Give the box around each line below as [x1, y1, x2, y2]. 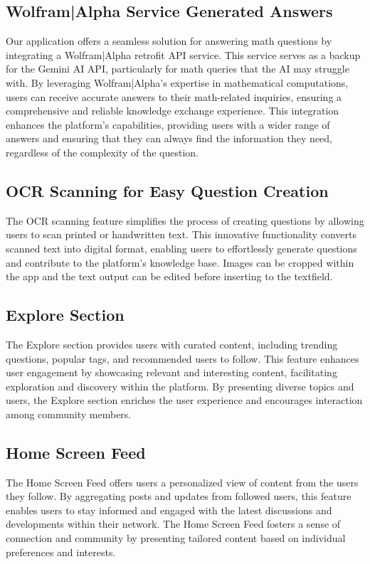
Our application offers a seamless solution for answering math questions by [6, 33, 332, 48]
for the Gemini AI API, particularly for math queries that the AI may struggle [6, 61, 349, 76]
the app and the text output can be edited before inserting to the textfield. [6, 269, 333, 284]
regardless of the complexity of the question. [6, 144, 199, 159]
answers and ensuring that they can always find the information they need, [6, 131, 332, 146]
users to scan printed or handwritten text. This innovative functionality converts [6, 227, 356, 242]
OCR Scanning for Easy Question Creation [6, 179, 329, 201]
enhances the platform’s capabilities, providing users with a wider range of [6, 117, 330, 132]
